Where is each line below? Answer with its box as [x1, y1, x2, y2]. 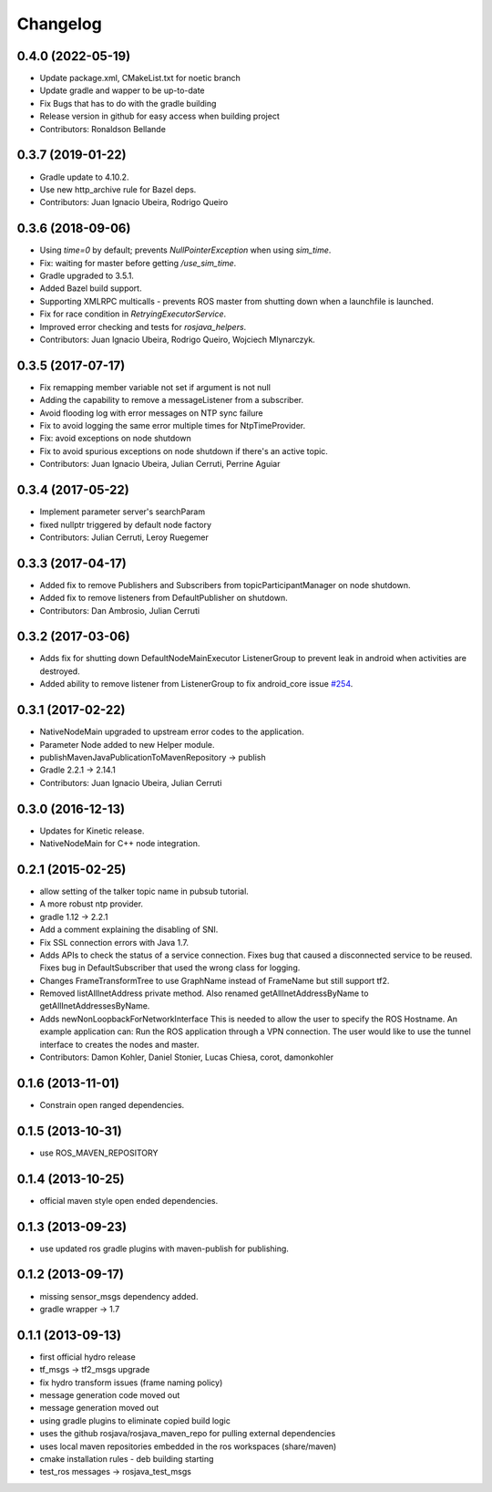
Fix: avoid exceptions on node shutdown [39, 433, 191, 444]
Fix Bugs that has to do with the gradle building [39, 98, 217, 109]
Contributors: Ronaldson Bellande [39, 123, 166, 134]
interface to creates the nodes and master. [39, 1039, 200, 1050]
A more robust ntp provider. [39, 898, 144, 909]
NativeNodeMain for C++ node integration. [39, 838, 200, 849]
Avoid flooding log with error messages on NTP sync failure [39, 407, 263, 419]
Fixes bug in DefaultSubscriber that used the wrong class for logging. [39, 962, 301, 973]
